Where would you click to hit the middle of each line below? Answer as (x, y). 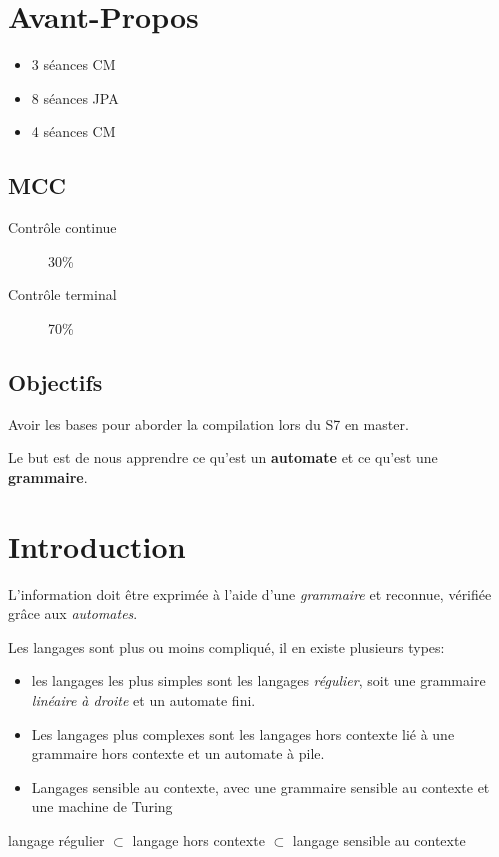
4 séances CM (73, 131)
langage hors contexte (198, 839)
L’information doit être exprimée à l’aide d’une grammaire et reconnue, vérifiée (250, 593)
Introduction (97, 545)
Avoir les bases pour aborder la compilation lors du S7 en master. (208, 423)
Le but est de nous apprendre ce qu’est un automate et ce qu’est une (223, 457)
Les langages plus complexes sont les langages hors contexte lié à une (243, 733)
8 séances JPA (75, 97)
